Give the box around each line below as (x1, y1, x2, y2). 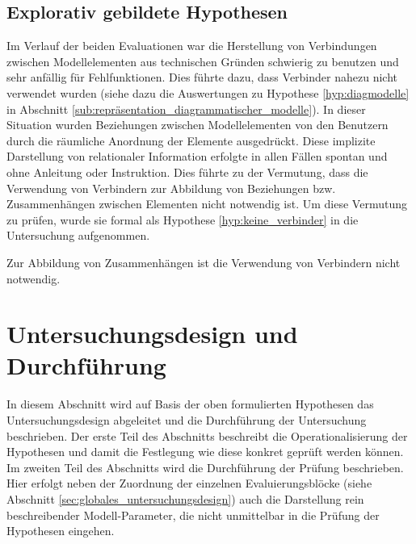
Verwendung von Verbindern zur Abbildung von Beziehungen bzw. (6, 179, 336, 196)
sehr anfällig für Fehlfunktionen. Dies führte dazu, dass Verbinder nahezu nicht (6, 69, 397, 86)
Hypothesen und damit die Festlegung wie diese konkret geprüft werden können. (6, 443, 404, 460)
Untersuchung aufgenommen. (6, 227, 150, 244)
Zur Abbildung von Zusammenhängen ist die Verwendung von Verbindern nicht (6, 253, 401, 270)
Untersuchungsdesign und (6, 317, 298, 350)
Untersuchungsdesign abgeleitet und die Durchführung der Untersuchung (6, 412, 367, 429)
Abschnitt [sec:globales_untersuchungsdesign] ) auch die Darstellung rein (6, 490, 364, 507)
